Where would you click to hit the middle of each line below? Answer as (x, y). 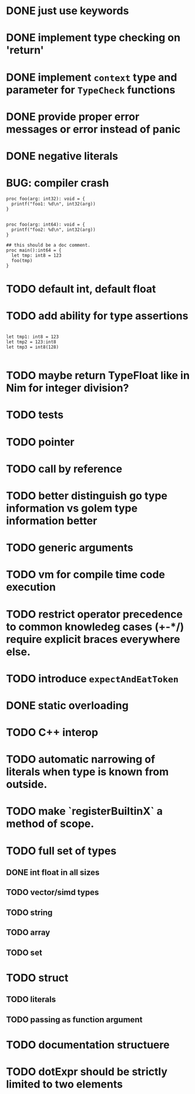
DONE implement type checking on (93, 38)
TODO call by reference (64, 469)
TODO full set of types (61, 851)
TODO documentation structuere (88, 1045)
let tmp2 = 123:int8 (31, 342)
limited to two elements (65, 1084)
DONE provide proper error (73, 117)
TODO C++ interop (52, 733)
